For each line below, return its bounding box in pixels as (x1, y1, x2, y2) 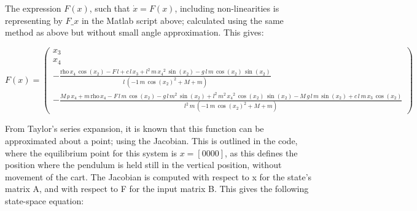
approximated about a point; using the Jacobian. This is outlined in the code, (5, 134, 298, 147)
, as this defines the (225, 146, 298, 159)
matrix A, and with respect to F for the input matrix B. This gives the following (5, 182, 309, 195)
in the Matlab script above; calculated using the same (81, 13, 284, 26)
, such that (89, 2, 130, 14)
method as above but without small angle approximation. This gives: (5, 26, 264, 39)
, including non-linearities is (174, 2, 279, 14)
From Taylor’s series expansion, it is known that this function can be (5, 122, 264, 135)
